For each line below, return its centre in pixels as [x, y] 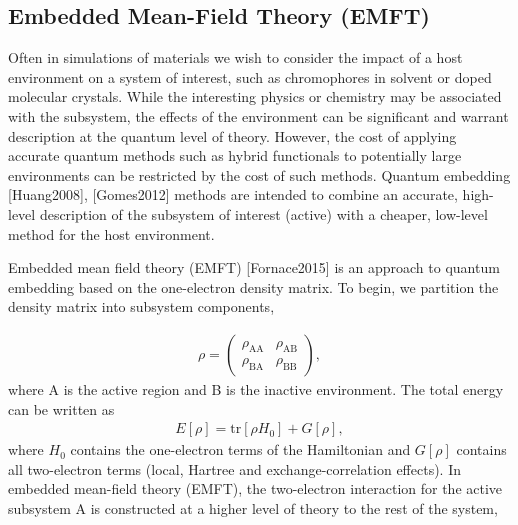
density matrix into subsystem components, [141, 306]
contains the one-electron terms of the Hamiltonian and [240, 449]
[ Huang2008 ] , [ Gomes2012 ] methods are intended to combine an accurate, [233, 194]
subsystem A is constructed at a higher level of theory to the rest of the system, [253, 507]
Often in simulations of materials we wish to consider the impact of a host [235, 57]
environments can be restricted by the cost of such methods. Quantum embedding [259, 174]
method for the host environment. [111, 233]
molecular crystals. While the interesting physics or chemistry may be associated [255, 96]
